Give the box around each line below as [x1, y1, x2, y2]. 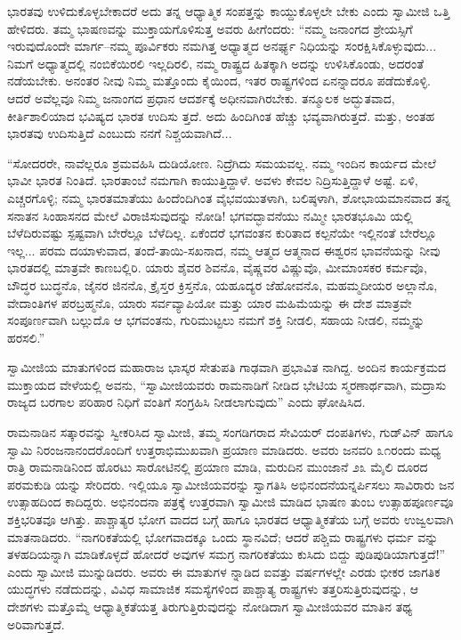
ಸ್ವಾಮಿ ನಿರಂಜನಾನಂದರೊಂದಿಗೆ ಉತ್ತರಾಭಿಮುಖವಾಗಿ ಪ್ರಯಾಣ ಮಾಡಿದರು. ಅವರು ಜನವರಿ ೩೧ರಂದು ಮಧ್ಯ [7, 440, 441, 458]
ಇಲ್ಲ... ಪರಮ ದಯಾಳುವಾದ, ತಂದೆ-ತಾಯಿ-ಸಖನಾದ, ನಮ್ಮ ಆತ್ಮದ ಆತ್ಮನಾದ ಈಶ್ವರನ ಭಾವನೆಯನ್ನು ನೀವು [7, 240, 441, 259]
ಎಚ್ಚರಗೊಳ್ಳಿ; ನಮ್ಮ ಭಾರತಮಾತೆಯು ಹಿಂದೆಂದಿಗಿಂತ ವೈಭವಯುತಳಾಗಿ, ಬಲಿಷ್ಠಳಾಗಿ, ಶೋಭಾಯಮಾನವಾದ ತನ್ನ [7, 188, 451, 207]
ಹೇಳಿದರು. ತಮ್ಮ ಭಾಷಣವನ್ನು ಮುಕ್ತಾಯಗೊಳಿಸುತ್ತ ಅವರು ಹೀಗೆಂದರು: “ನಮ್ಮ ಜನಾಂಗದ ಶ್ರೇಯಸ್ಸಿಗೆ [7, 19, 413, 37]
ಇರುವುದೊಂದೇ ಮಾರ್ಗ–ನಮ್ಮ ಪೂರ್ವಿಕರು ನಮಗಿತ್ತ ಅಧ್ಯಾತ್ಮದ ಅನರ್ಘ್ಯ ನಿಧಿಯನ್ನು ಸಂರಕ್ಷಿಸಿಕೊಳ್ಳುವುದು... [7, 36, 437, 55]
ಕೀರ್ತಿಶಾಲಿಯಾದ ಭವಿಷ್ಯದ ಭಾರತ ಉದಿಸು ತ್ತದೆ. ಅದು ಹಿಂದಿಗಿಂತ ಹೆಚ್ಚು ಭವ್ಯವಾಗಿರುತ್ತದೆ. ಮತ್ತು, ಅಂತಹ [7, 106, 435, 125]
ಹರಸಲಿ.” [7, 328, 45, 346]
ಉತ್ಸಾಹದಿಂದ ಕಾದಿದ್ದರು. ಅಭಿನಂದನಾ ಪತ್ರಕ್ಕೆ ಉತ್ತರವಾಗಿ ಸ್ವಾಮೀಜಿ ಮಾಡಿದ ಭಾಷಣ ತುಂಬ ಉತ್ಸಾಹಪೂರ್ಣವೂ [7, 492, 454, 511]
